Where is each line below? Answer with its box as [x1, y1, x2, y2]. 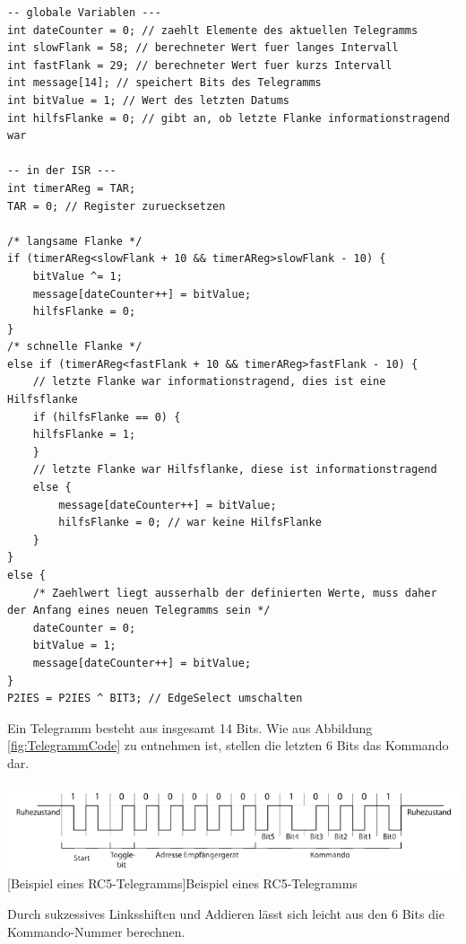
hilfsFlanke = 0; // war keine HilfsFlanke [58, 516, 322, 529]
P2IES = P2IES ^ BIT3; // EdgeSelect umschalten [7, 692, 303, 705]
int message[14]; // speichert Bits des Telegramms [7, 76, 322, 90]
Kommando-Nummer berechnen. [7, 922, 186, 940]
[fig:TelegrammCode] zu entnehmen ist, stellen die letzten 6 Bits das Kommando [7, 736, 449, 755]
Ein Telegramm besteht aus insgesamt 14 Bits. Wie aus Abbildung [7, 718, 373, 737]
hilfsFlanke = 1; [32, 428, 136, 441]
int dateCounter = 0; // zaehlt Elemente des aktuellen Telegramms [7, 23, 419, 37]
